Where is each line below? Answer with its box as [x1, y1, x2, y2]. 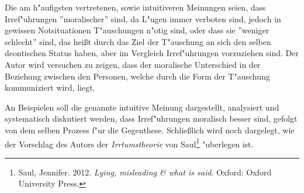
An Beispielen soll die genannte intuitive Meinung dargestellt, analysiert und [5, 101, 279, 113]
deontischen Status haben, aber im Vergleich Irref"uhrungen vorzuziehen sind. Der [5, 47, 299, 59]
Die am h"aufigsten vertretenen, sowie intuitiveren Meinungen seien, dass [5, 1, 266, 13]
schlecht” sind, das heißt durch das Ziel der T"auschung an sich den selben [5, 35, 271, 47]
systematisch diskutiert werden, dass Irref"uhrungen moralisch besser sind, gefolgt [5, 112, 298, 125]
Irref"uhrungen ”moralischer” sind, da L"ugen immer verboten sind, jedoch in [5, 12, 281, 25]
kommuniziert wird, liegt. [5, 81, 95, 94]
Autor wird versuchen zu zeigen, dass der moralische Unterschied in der [5, 58, 261, 70]
